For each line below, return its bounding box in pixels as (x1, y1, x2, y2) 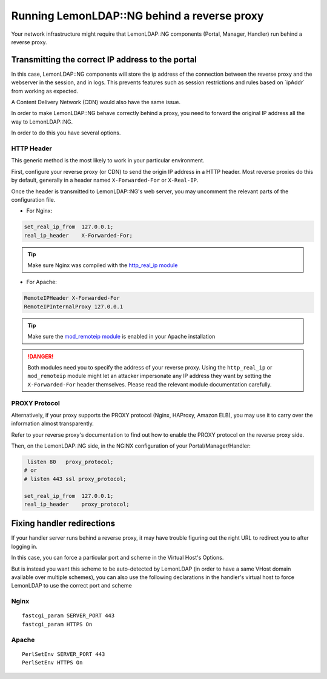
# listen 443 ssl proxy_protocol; (24, 475, 127, 482)
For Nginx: (26, 207, 53, 214)
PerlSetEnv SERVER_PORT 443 (22, 651, 105, 657)
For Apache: (26, 279, 58, 286)
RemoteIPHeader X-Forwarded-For (24, 294, 121, 302)
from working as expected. (11, 87, 79, 94)
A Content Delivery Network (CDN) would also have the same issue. (11, 99, 181, 106)
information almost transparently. (11, 420, 94, 427)
